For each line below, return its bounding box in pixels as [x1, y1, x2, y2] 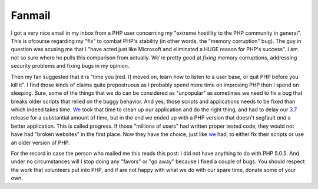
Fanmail [11, 9, 51, 22]
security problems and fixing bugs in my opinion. [11, 62, 130, 69]
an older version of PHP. [11, 139, 70, 146]
